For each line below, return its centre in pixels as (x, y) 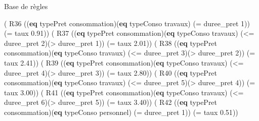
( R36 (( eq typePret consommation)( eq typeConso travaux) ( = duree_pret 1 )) (127, 23)
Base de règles (26, 6)
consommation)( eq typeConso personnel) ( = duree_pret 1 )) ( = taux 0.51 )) (121, 112)
